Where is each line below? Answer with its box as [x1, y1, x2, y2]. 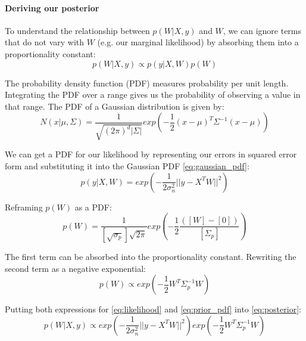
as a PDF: [74, 200, 112, 213]
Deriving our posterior [5, 1, 99, 14]
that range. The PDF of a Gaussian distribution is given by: [5, 100, 224, 112]
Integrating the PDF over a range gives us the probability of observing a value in [5, 88, 301, 101]
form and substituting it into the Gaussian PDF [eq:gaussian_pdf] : [5, 159, 249, 172]
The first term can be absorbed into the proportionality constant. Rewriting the [5, 250, 296, 263]
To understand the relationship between [5, 24, 150, 36]
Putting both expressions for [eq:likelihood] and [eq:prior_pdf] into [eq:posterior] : [5, 303, 301, 315]
